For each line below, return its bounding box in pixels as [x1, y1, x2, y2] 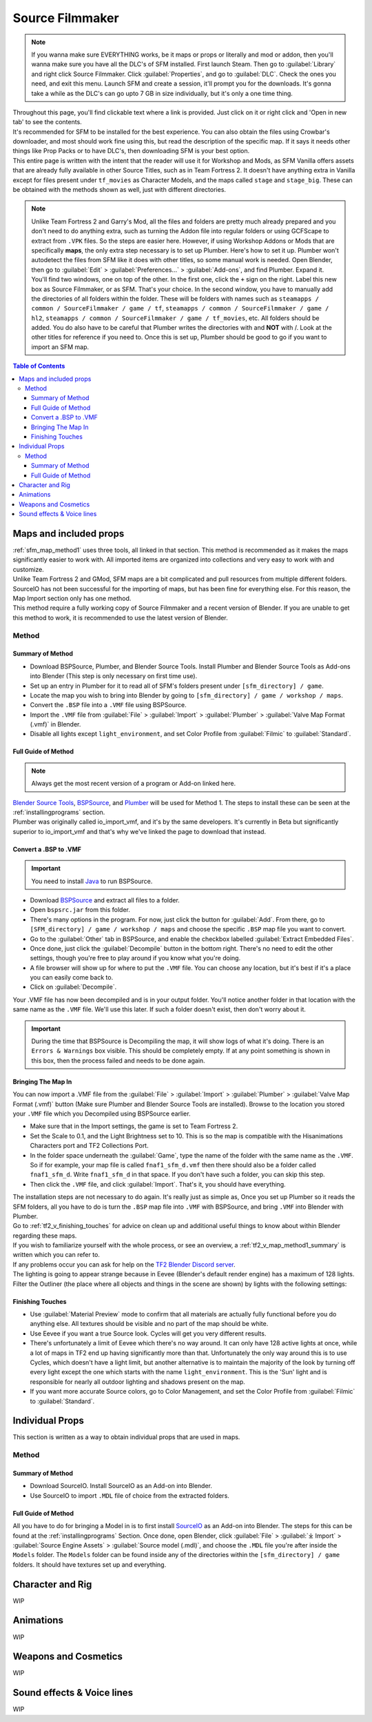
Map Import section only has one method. [12, 594, 132, 602]
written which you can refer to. [12, 1251, 100, 1259]
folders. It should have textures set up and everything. [12, 1560, 167, 1569]
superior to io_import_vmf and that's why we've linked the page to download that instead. [12, 827, 267, 835]
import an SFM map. [31, 342, 90, 351]
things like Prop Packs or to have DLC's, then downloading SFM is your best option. [12, 147, 250, 155]
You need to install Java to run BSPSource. [31, 877, 153, 885]
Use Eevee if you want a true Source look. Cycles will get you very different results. [30, 1329, 267, 1338]
